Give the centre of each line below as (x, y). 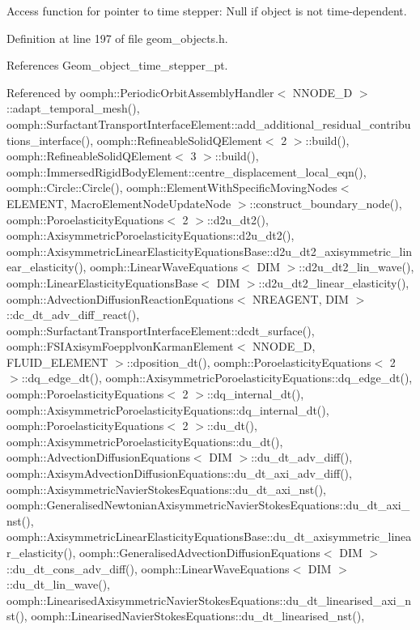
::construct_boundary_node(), (326, 203)
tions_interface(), (50, 140)
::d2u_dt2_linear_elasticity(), (334, 282)
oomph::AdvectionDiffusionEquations (98, 457)
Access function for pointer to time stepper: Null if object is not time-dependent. (207, 11)
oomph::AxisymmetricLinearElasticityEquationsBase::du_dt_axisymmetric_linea (209, 536)
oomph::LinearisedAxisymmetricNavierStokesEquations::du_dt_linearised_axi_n (209, 600)
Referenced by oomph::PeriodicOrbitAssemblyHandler (140, 92)
